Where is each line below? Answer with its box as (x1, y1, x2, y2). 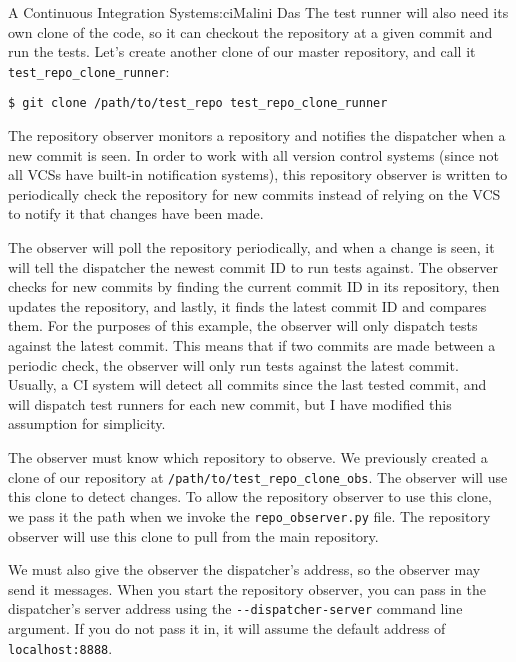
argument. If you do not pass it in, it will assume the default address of (8, 617, 446, 638)
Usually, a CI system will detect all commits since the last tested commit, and (8, 374, 487, 395)
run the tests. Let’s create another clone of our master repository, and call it (8, 41, 476, 62)
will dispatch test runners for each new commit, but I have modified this (8, 393, 452, 414)
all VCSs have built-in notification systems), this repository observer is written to (8, 164, 508, 185)
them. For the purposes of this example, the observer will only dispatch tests (8, 315, 478, 336)
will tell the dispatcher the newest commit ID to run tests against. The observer (8, 256, 498, 277)
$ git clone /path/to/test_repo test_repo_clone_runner (8, 96, 388, 111)
